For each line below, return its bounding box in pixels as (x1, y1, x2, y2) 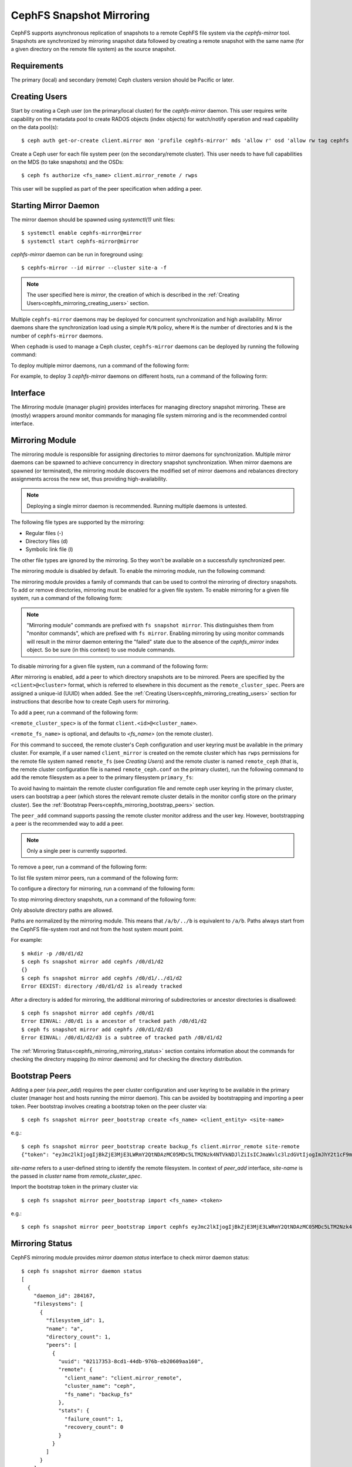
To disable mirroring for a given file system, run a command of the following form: (11, 662, 208, 670)
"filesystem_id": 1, (46, 1317, 105, 1324)
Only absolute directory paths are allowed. (11, 907, 114, 914)
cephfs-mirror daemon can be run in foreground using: (11, 251, 144, 258)
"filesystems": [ (33, 1300, 83, 1307)
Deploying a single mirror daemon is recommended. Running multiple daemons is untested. (26, 502, 248, 509)
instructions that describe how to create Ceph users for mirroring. (11, 698, 170, 705)
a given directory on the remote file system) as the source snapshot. (11, 46, 176, 53)
